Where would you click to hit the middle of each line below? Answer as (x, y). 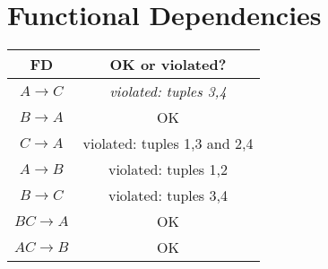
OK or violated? (168, 65)
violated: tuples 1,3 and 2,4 (168, 143)
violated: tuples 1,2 (168, 169)
